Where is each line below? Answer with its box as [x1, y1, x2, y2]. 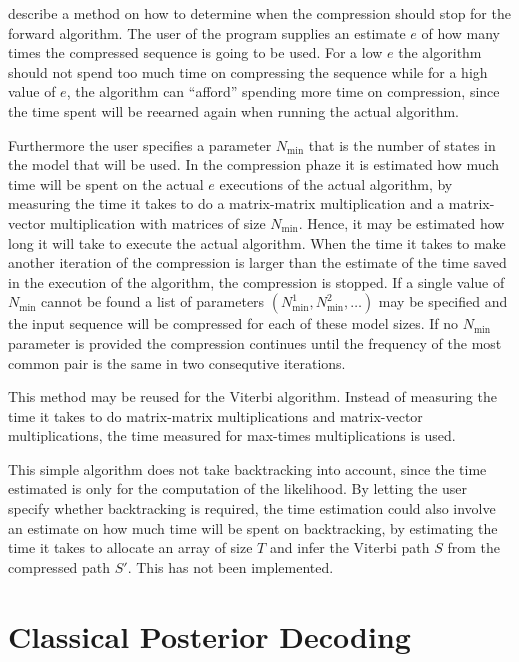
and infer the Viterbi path [269, 537, 430, 558]
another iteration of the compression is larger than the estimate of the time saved [8, 252, 507, 273]
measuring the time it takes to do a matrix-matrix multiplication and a [8, 193, 445, 214]
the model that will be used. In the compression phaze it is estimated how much [8, 154, 500, 175]
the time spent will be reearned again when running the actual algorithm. [8, 100, 459, 121]
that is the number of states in [308, 134, 496, 155]
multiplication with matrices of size [50, 212, 266, 233]
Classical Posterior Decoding [8, 615, 411, 656]
